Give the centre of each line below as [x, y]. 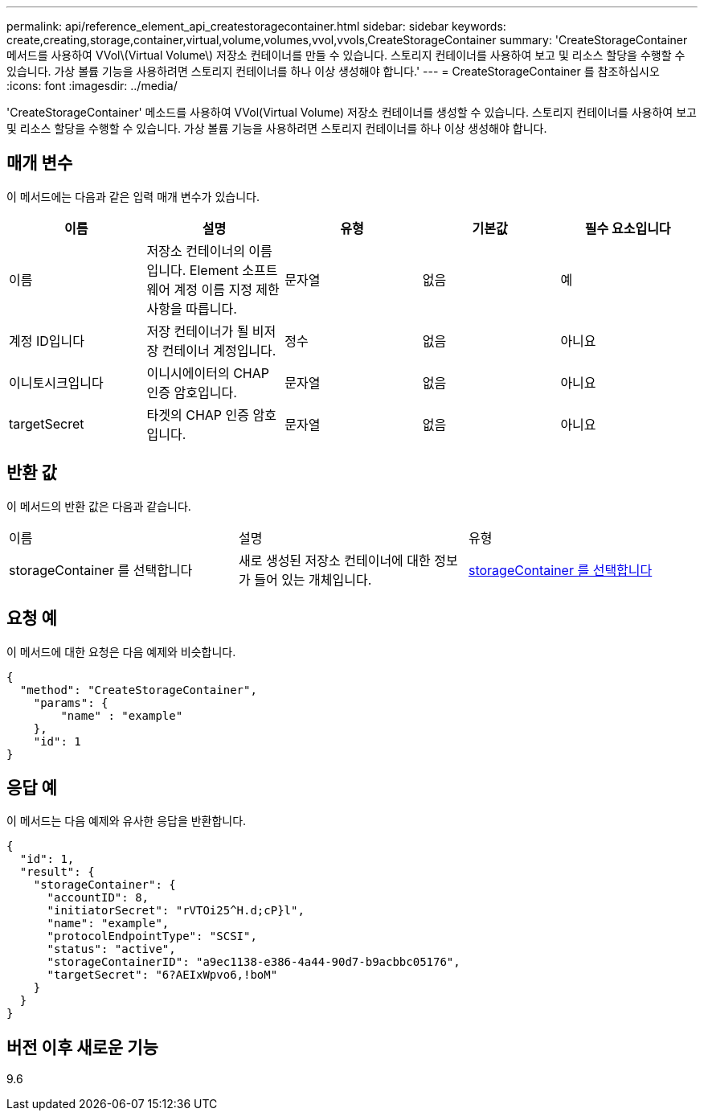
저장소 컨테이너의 [196, 251]
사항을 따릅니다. [192, 308]
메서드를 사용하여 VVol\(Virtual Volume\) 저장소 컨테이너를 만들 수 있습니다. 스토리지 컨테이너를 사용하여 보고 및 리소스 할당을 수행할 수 [346, 55]
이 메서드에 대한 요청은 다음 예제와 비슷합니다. [121, 651]
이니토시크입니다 [56, 382]
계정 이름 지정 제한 [227, 289]
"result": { [57, 872]
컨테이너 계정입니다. [219, 350]
